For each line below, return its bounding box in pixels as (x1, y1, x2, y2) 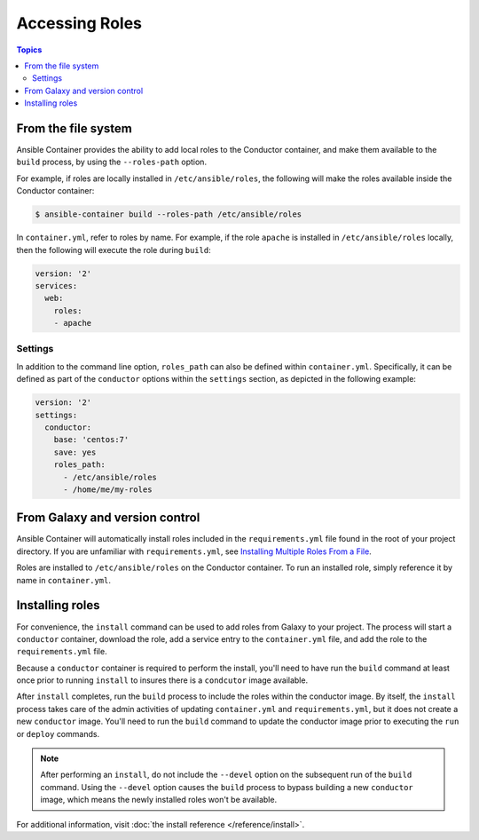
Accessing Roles (16, 13, 142, 33)
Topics (16, 44, 43, 55)
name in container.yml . (16, 575, 111, 585)
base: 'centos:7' (53, 435, 130, 445)
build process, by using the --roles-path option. (16, 156, 208, 168)
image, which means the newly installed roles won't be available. (40, 795, 278, 805)
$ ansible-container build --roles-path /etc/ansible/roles (35, 210, 302, 219)
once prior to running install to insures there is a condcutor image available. (16, 675, 309, 685)
